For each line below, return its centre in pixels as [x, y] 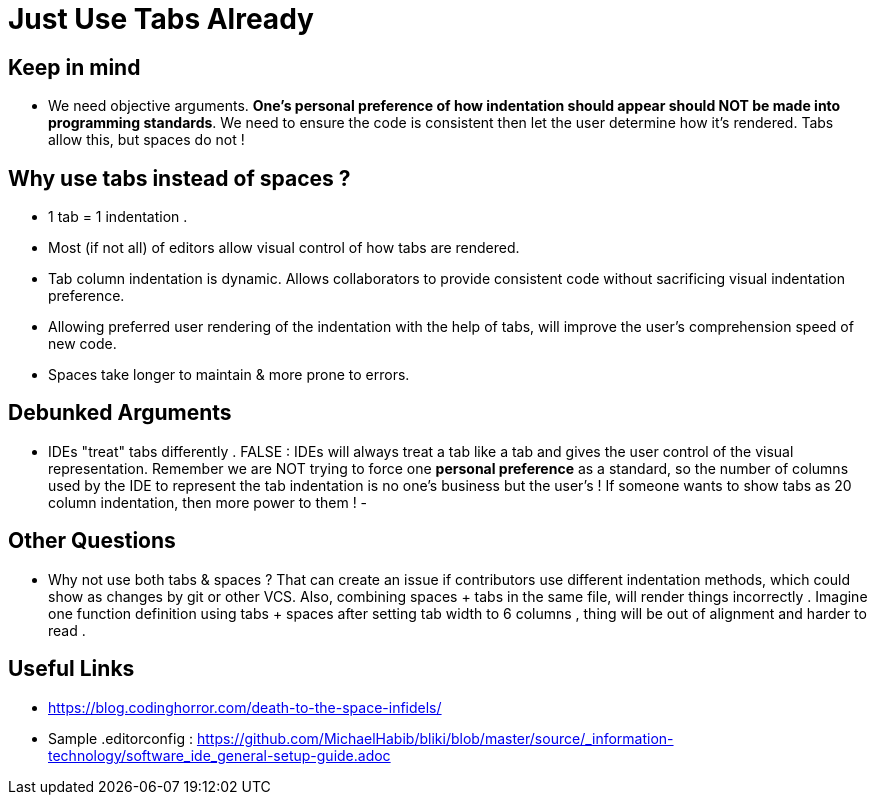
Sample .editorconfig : [120, 738]
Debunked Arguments [120, 413]
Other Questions [92, 541]
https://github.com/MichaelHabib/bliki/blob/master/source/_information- [435, 738]
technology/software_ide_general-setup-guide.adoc [219, 755]
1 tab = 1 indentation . [118, 217]
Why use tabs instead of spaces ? [179, 178]
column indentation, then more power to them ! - [208, 502]
